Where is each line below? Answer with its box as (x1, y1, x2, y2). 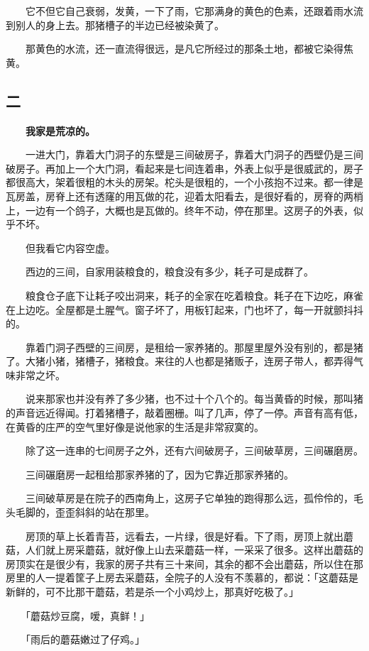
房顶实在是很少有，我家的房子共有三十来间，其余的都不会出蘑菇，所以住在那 (6, 556, 363, 571)
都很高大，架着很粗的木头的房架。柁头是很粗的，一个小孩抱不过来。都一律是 (6, 175, 363, 190)
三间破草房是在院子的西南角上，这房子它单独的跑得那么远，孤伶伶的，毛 (25, 491, 363, 505)
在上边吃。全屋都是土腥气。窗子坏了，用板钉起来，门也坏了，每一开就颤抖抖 (6, 302, 363, 317)
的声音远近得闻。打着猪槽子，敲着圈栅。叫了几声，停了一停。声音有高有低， (6, 405, 363, 420)
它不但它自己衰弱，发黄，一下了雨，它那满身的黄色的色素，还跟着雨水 (25, 4, 353, 18)
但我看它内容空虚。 (25, 240, 115, 255)
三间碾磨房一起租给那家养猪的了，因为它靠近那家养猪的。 (25, 466, 294, 481)
